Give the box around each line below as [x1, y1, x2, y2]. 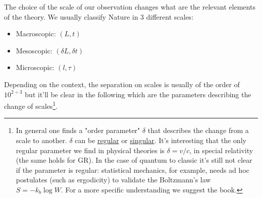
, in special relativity [189, 145, 253, 155]
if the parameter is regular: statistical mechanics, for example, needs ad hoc [16, 164, 249, 175]
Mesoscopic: [16, 45, 52, 55]
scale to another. [16, 135, 68, 145]
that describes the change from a [148, 125, 249, 136]
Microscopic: [16, 62, 54, 73]
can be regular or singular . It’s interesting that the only [75, 135, 246, 145]
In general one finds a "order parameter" [16, 125, 140, 136]
